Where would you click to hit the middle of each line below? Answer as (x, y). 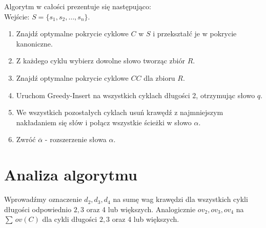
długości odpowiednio (38, 209)
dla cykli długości (70, 219)
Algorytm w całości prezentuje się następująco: (78, 6)
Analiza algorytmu (71, 175)
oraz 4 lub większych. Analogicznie (141, 209)
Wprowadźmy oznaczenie (43, 199)
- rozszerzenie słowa (76, 139)
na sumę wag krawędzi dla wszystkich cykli (180, 199)
